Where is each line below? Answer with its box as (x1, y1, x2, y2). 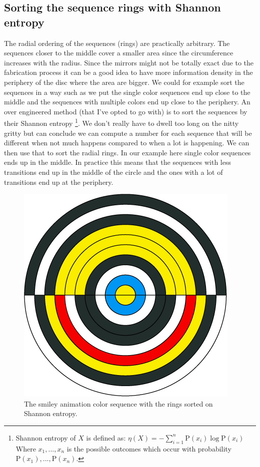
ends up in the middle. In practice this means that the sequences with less (4, 157, 231, 167)
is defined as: (86, 432, 126, 443)
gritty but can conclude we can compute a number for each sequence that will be (4, 127, 252, 138)
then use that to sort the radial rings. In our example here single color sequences (4, 147, 251, 157)
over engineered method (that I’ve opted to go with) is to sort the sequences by (4, 106, 247, 116)
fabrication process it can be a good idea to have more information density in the (4, 67, 253, 77)
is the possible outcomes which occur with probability (66, 443, 231, 454)
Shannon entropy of (15, 432, 76, 443)
